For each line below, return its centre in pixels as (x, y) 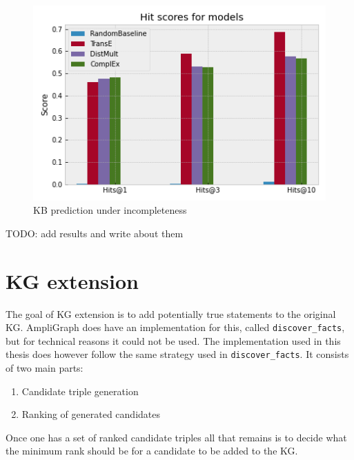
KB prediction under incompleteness (110, 210)
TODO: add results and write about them (95, 233)
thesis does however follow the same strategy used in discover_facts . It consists (177, 354)
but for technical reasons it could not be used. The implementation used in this (173, 340)
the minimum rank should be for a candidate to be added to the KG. (152, 451)
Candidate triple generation (80, 391)
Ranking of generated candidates (91, 414)
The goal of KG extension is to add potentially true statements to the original (171, 313)
